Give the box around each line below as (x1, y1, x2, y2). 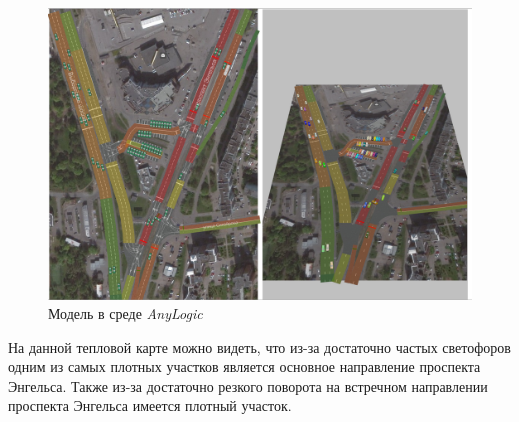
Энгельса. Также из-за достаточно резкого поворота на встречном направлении (8, 375, 488, 396)
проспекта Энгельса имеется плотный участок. (8, 395, 292, 416)
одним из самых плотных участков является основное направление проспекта (8, 356, 481, 377)
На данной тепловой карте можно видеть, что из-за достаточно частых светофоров (8, 336, 511, 357)
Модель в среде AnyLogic (48, 303, 203, 324)
